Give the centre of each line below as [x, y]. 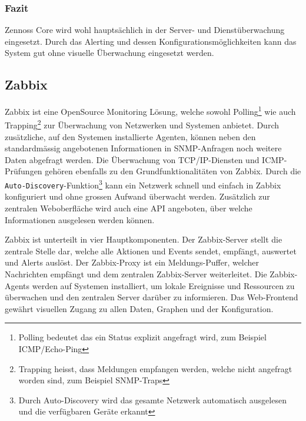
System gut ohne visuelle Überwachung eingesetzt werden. [109, 53]
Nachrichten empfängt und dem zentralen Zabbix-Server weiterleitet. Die [136, 274]
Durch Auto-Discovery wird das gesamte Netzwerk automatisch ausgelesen [152, 400]
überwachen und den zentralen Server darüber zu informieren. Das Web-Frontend [152, 297]
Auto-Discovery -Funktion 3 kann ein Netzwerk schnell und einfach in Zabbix [143, 184]
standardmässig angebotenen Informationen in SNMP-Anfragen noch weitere [143, 148]
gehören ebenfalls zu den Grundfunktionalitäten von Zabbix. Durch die [173, 171]
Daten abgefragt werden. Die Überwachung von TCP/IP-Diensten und [132, 159]
